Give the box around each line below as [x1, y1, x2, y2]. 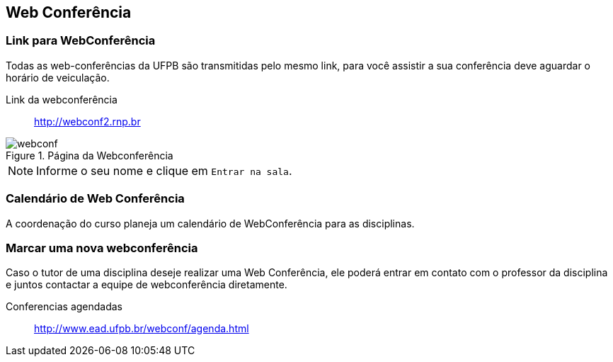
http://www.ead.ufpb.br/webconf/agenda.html [34, 322, 249, 335]
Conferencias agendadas [6, 300, 123, 313]
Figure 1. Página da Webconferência [6, 149, 173, 162]
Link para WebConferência [6, 33, 156, 48]
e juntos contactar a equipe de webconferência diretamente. [6, 278, 287, 291]
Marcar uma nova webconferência [6, 240, 198, 255]
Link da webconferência [6, 93, 118, 106]
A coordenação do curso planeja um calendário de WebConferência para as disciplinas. [6, 217, 415, 230]
